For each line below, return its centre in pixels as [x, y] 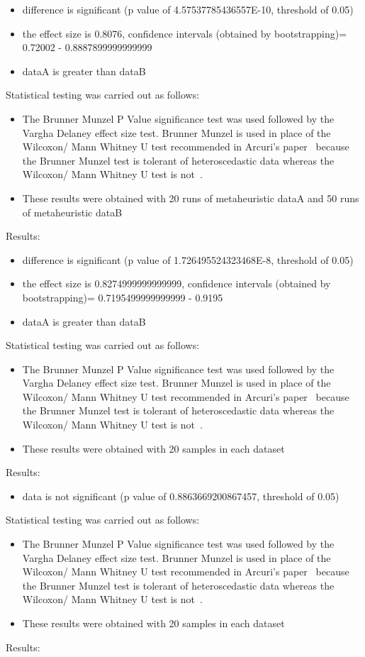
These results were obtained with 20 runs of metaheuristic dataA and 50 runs [191, 198]
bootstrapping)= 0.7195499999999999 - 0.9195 [123, 297]
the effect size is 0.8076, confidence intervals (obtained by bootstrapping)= [185, 33]
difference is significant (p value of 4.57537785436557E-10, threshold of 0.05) [188, 9]
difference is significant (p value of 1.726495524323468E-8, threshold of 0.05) [188, 259]
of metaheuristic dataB [72, 212]
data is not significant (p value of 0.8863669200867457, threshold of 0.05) [181, 496]
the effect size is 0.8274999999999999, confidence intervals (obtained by [176, 283]
